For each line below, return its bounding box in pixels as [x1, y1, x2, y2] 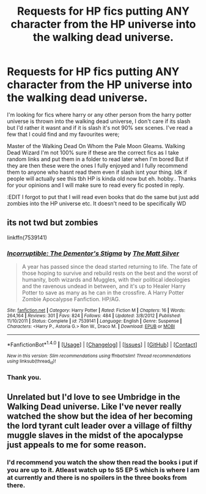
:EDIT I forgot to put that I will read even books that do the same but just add [7, 193, 199, 200]
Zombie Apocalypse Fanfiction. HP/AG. [21, 296, 121, 303]
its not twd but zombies [7, 217, 98, 228]
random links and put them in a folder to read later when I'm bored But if [7, 155, 189, 163]
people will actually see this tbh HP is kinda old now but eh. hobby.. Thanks [7, 174, 197, 182]
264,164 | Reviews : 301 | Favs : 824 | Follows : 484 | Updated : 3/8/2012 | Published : [7, 313, 181, 319]
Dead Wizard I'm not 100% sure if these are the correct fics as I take [7, 149, 179, 156]
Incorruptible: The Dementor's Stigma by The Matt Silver [7, 249, 180, 258]
